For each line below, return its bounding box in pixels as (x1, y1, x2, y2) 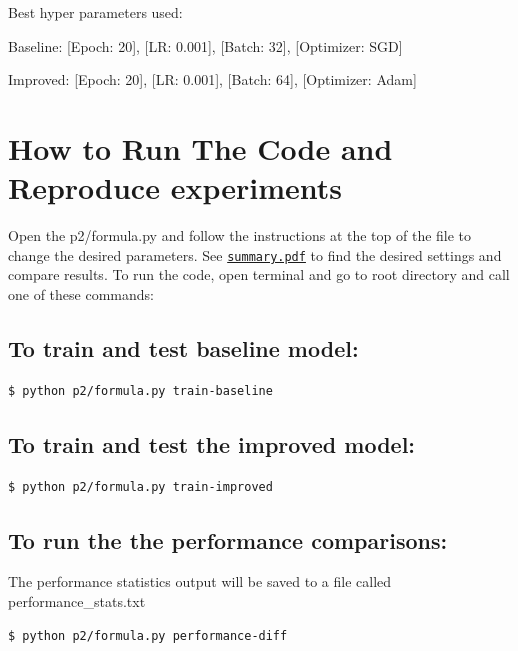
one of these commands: (8, 283, 154, 304)
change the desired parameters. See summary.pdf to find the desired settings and (8, 244, 502, 265)
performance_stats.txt (8, 590, 146, 611)
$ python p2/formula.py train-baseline (8, 383, 273, 398)
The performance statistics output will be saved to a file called (8, 571, 392, 592)
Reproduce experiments (8, 167, 342, 208)
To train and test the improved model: (8, 428, 416, 459)
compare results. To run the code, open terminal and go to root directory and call (8, 264, 510, 285)
